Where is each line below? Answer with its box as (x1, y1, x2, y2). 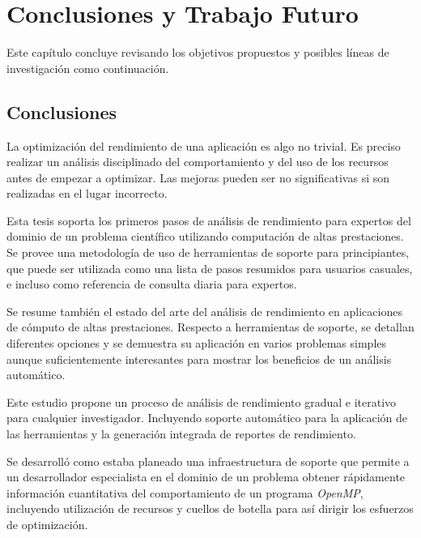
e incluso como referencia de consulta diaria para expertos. (6, 275, 297, 292)
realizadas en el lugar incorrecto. (6, 185, 168, 202)
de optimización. (6, 515, 88, 532)
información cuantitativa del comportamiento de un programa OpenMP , (6, 484, 364, 501)
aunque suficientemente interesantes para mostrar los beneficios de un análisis (6, 350, 392, 367)
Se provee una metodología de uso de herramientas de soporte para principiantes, (6, 244, 410, 261)
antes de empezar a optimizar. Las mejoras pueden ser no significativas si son (6, 169, 390, 186)
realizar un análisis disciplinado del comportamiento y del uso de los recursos (6, 153, 389, 170)
